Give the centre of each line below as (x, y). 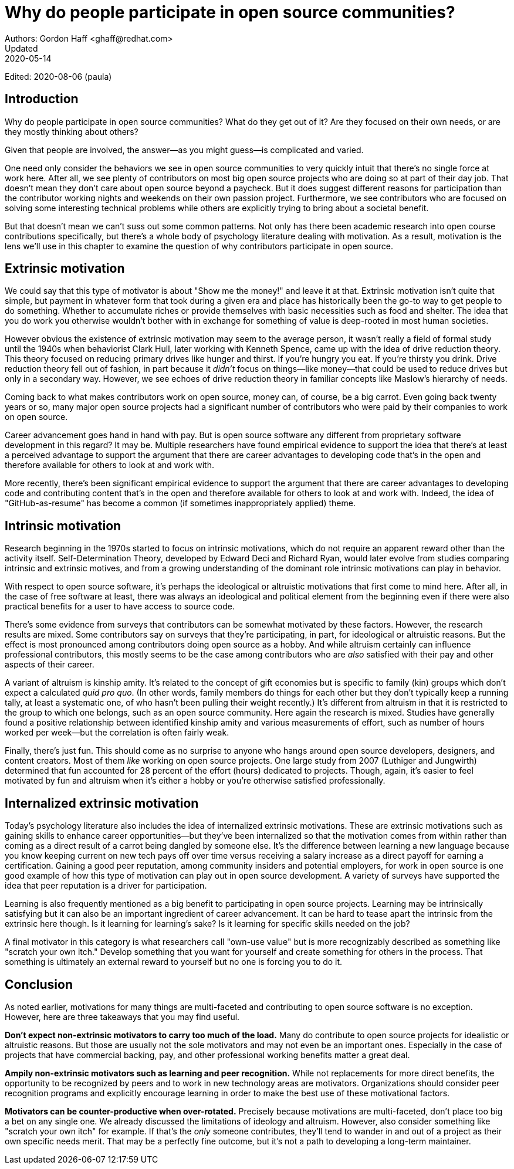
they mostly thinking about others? (72, 131)
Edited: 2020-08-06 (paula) (58, 76)
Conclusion (39, 984)
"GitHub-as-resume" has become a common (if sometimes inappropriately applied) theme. (180, 503)
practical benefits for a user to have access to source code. (120, 606)
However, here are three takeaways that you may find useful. (122, 1016)
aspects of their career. (50, 665)
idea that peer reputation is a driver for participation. (106, 886)
